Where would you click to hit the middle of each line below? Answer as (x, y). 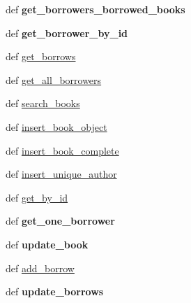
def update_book (47, 244)
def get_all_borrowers (54, 79)
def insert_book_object (56, 126)
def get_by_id (37, 197)
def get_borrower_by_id (67, 33)
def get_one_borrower (60, 221)
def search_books (43, 103)
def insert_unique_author (61, 174)
